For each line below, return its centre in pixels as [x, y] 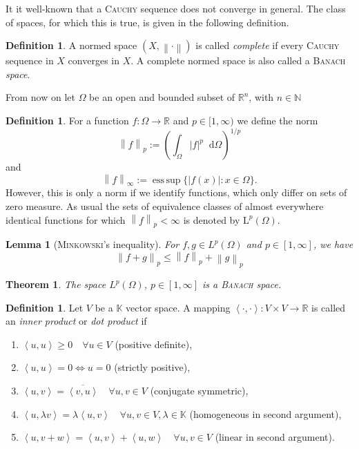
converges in [94, 60]
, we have [333, 244]
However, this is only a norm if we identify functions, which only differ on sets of [176, 192]
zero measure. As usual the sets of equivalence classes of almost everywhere [165, 206]
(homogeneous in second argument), [265, 413]
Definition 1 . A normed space [71, 45]
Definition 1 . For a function [67, 120]
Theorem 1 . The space [56, 284]
